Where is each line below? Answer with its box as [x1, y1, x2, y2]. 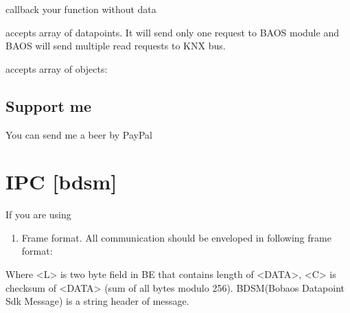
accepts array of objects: [5, 61, 108, 76]
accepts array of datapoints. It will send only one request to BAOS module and [5, 25, 339, 39]
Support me [5, 95, 91, 116]
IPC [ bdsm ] [5, 167, 117, 196]
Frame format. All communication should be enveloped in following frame [21, 230, 331, 244]
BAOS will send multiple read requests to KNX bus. [5, 38, 226, 53]
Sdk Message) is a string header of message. [5, 294, 189, 308]
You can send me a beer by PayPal [5, 127, 152, 141]
